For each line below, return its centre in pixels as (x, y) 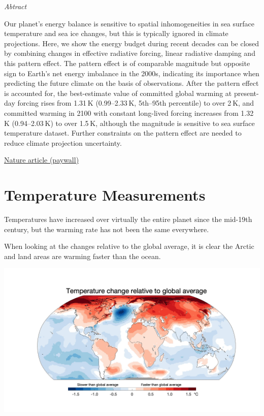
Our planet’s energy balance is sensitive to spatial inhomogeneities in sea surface (129, 23)
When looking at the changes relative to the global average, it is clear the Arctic (129, 246)
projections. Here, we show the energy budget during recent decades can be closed (132, 43)
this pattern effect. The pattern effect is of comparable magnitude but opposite (127, 63)
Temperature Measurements (105, 195)
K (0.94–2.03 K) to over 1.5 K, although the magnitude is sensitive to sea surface (129, 123)
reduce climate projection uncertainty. (63, 142)
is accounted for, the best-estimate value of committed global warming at (118, 93)
